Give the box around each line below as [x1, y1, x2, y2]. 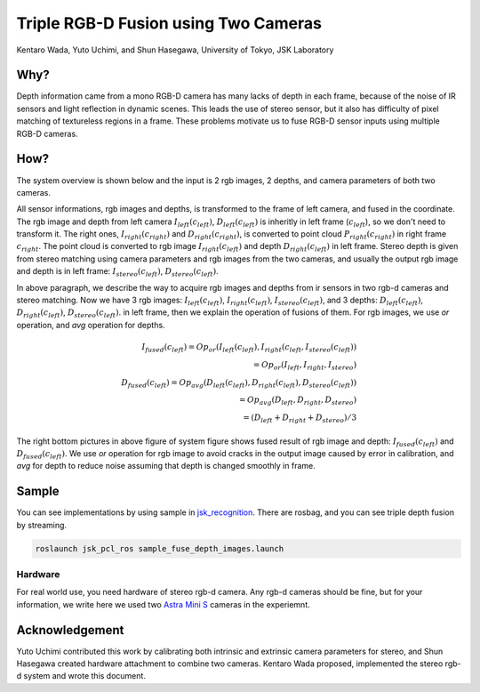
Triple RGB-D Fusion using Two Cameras [16, 13, 322, 33]
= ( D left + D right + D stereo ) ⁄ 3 [243, 413, 357, 424]
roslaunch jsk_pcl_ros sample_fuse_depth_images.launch [35, 543, 284, 553]
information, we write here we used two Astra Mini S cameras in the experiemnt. [16, 599, 310, 609]
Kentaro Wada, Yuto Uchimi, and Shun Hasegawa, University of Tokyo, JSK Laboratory [16, 44, 334, 55]
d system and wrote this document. [16, 671, 147, 681]
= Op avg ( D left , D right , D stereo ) [238, 395, 357, 407]
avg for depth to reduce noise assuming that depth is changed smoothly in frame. [16, 461, 316, 471]
